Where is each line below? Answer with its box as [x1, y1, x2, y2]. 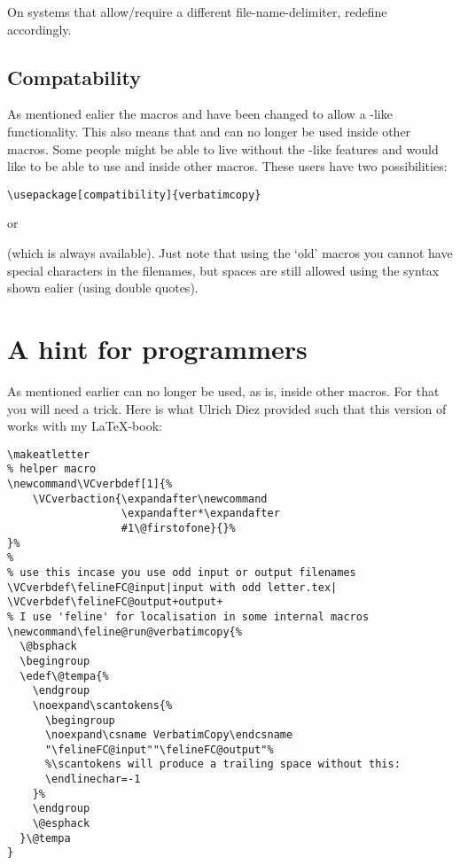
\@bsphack [19, 640, 77, 653]
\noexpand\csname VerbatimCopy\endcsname [44, 729, 293, 742]
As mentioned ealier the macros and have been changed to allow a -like [7, 105, 393, 123]
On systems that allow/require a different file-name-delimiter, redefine [7, 3, 387, 20]
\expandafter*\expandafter [121, 507, 280, 520]
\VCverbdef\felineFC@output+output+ [7, 596, 223, 609]
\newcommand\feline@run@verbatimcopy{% [7, 625, 242, 638]
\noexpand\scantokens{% [32, 698, 173, 712]
